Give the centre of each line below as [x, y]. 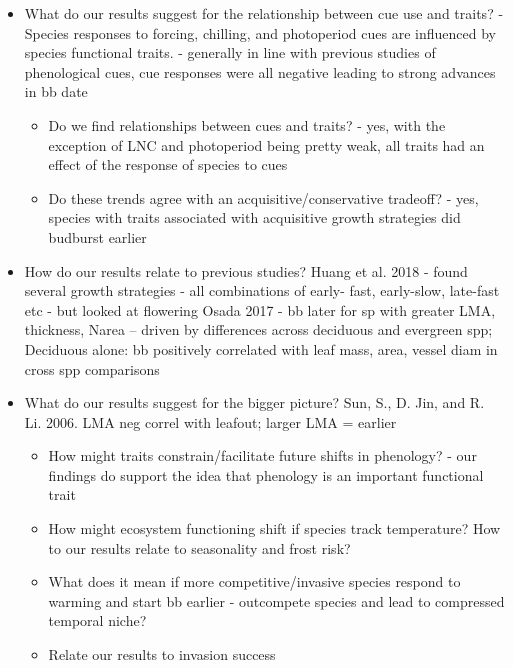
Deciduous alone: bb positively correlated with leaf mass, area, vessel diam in [261, 348]
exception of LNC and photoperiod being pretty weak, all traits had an [266, 144]
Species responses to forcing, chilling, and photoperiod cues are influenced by [260, 32]
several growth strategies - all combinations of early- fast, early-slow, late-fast [262, 290]
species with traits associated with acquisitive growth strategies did [254, 217]
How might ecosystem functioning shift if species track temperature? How [274, 528]
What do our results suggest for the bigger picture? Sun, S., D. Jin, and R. [254, 402]
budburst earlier [97, 236]
